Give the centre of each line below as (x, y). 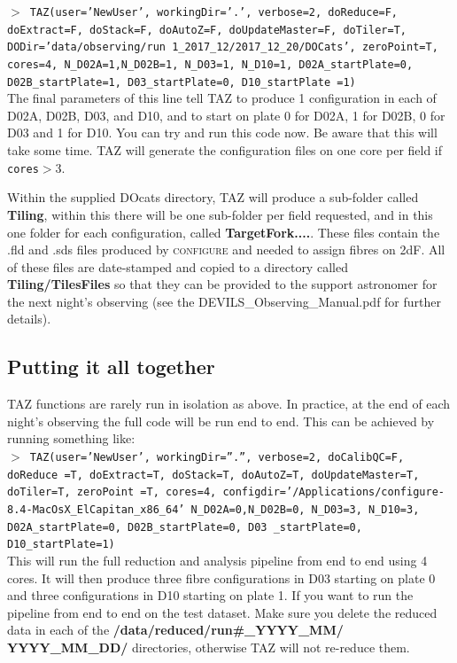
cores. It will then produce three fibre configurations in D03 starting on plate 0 (221, 577)
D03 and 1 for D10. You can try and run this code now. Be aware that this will (222, 133)
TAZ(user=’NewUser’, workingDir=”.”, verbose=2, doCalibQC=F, (217, 458)
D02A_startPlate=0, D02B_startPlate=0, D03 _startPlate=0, (185, 527)
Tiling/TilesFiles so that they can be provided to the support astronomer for (222, 284)
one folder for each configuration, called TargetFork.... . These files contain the (224, 232)
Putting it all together (111, 367)
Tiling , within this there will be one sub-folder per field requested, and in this (220, 214)
